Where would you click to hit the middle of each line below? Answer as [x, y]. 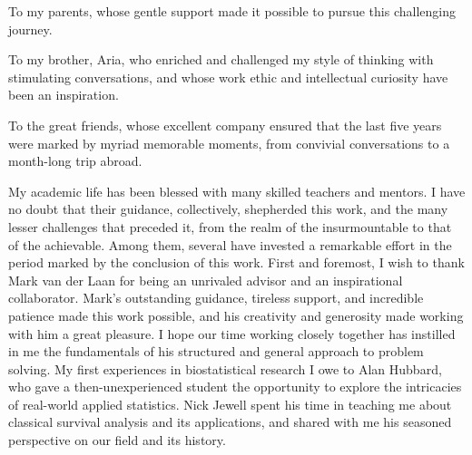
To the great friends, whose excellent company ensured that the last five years [225, 125]
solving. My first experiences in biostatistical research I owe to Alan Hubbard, [225, 368]
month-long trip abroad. [75, 161]
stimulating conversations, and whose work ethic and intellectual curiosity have [228, 77]
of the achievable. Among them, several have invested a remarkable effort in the [230, 244]
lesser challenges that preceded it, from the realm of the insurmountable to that [230, 226]
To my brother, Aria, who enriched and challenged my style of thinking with [221, 59]
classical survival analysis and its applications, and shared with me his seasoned [230, 422]
